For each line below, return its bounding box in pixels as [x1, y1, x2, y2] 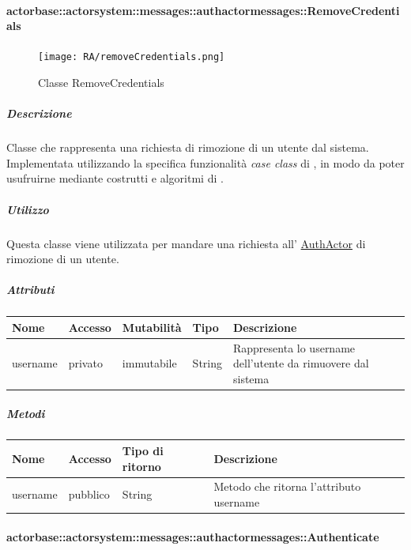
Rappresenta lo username [233, 339, 356, 356]
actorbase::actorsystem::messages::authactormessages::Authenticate [6, 528, 379, 544]
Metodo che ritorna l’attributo [213, 478, 361, 495]
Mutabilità [122, 318, 182, 335]
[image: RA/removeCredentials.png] [38, 51, 225, 63]
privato [68, 355, 103, 371]
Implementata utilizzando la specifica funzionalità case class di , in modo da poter [6, 154, 405, 171]
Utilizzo [6, 201, 49, 217]
